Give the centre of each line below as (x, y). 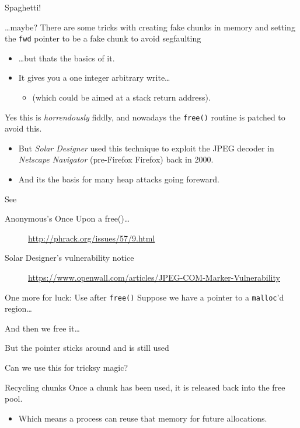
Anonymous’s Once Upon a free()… (67, 218)
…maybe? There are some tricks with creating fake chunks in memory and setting (150, 27)
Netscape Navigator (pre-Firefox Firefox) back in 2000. (116, 159)
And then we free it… (42, 328)
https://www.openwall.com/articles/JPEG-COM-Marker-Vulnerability (154, 277)
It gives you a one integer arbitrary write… (94, 77)
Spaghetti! (23, 7)
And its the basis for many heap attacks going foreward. (119, 179)
